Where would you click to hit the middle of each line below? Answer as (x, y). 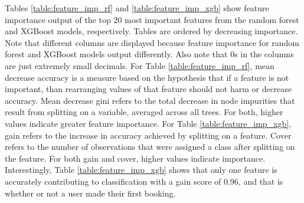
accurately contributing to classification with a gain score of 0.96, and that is (144, 181)
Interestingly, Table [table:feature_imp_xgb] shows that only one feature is (141, 170)
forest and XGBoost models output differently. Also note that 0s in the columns (149, 54)
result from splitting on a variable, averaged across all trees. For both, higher (144, 112)
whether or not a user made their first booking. (90, 193)
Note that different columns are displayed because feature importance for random (152, 42)
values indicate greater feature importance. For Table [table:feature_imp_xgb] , (148, 123)
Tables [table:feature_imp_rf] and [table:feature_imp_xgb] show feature (137, 8)
